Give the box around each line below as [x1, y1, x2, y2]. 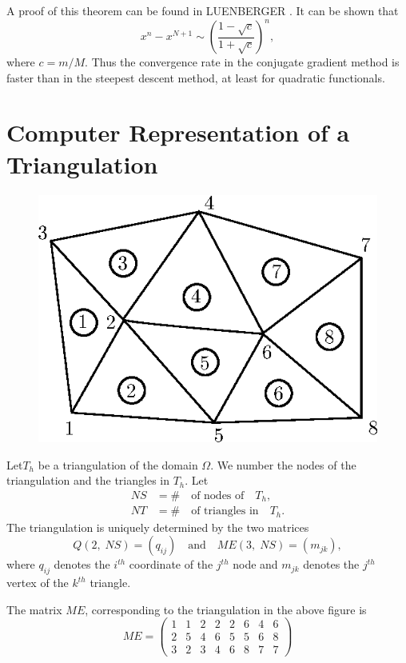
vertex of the [6, 574, 69, 591]
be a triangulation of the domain [38, 456, 198, 473]
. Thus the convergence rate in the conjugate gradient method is [85, 54, 400, 70]
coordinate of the [129, 556, 213, 573]
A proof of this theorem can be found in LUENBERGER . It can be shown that [6, 2, 399, 18]
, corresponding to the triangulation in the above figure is [85, 601, 367, 617]
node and [233, 556, 278, 573]
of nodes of [191, 489, 245, 501]
